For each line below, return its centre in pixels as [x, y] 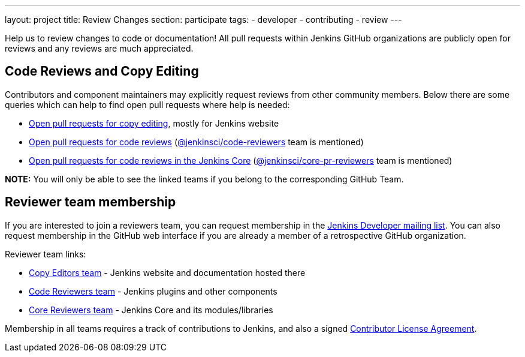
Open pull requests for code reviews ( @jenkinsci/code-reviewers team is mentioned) [196, 142]
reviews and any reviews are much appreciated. [99, 48]
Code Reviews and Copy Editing [102, 71]
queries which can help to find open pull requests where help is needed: [147, 104]
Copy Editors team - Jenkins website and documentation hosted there [167, 272]
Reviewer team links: [46, 254]
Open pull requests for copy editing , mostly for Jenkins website [154, 123]
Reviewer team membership [90, 202]
